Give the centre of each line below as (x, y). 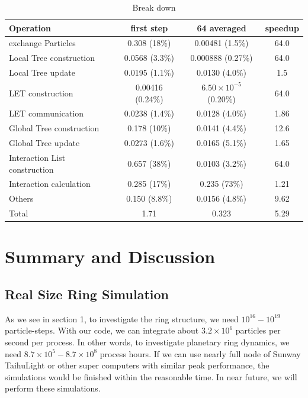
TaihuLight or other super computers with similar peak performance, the (137, 365)
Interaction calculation (50, 184)
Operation (30, 27)
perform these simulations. (53, 388)
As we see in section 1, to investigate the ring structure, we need (122, 318)
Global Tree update (44, 143)
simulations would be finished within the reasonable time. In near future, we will (151, 376)
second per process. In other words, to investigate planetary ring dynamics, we (147, 342)
